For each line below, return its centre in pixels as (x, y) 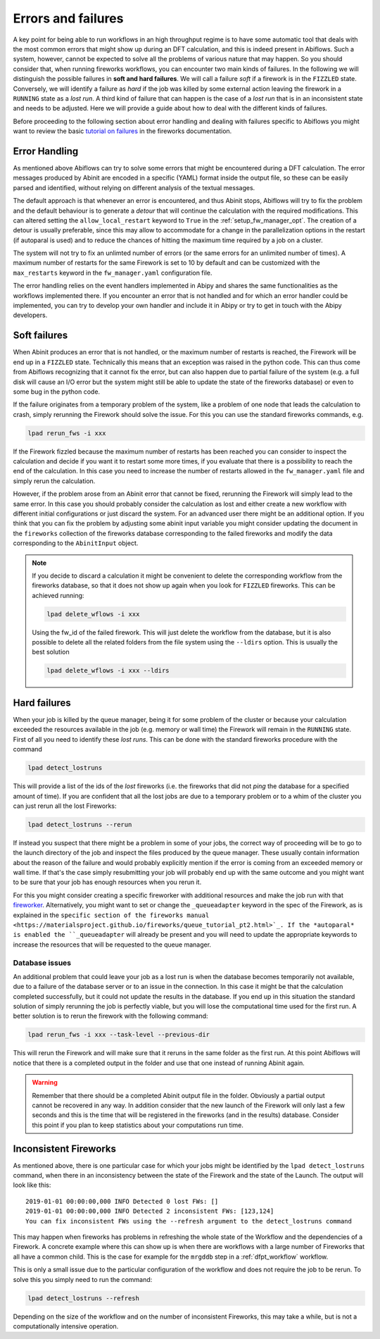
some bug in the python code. (57, 392)
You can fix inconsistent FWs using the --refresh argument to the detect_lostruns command (189, 1221)
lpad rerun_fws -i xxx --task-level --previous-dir (119, 1035)
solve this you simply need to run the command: (83, 1279)
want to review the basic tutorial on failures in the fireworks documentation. (122, 131)
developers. (30, 315)
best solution (51, 652)
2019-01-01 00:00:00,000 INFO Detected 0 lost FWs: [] (122, 1201)
